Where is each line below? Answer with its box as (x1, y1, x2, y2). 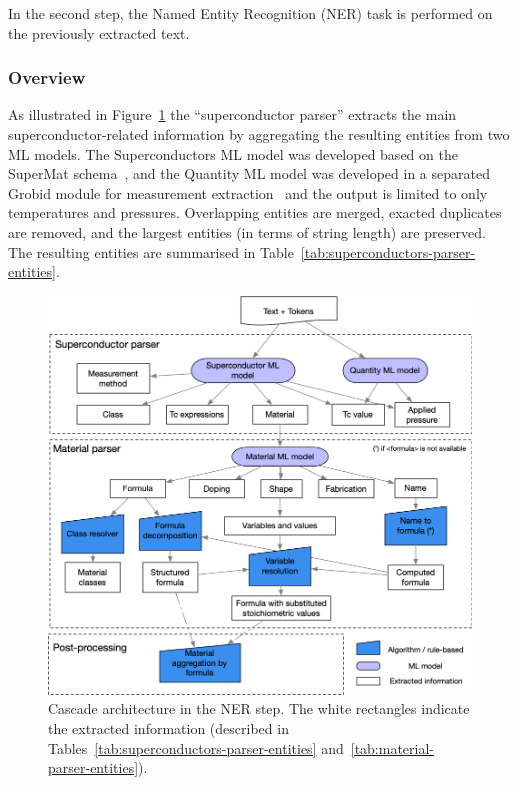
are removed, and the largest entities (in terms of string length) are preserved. (8, 221, 486, 242)
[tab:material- (350, 737, 435, 758)
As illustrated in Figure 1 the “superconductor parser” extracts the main (8, 104, 457, 125)
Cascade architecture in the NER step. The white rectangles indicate (48, 698, 470, 719)
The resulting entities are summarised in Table (8, 241, 294, 262)
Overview (8, 65, 86, 90)
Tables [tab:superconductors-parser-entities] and (48, 737, 344, 758)
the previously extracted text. (8, 22, 190, 43)
